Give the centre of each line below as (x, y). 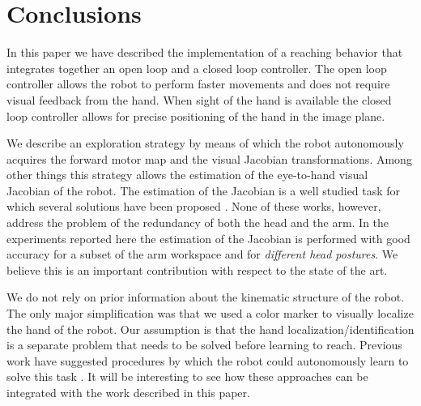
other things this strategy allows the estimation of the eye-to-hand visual (187, 175)
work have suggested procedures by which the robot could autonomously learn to (208, 360)
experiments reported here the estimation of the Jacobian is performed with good (208, 238)
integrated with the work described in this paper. (128, 392)
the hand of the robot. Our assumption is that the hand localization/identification (210, 329)
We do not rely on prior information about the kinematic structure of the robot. (206, 297)
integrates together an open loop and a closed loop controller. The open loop (197, 68)
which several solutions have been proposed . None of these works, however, (194, 206)
